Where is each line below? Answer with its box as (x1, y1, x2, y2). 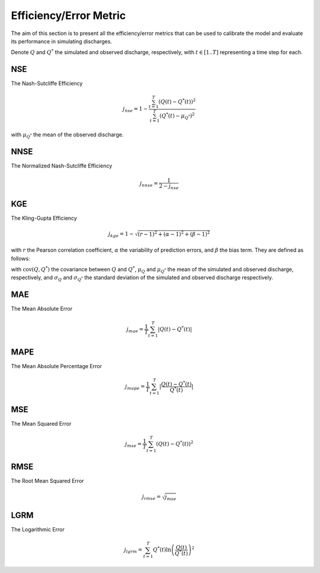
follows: (11, 255, 30, 262)
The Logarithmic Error (11, 526, 65, 533)
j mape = (125, 383, 145, 391)
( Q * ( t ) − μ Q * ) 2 (159, 112, 195, 121)
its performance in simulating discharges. (11, 37, 113, 45)
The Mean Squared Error (11, 420, 72, 427)
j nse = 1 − (122, 106, 148, 113)
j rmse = (142, 493, 161, 502)
